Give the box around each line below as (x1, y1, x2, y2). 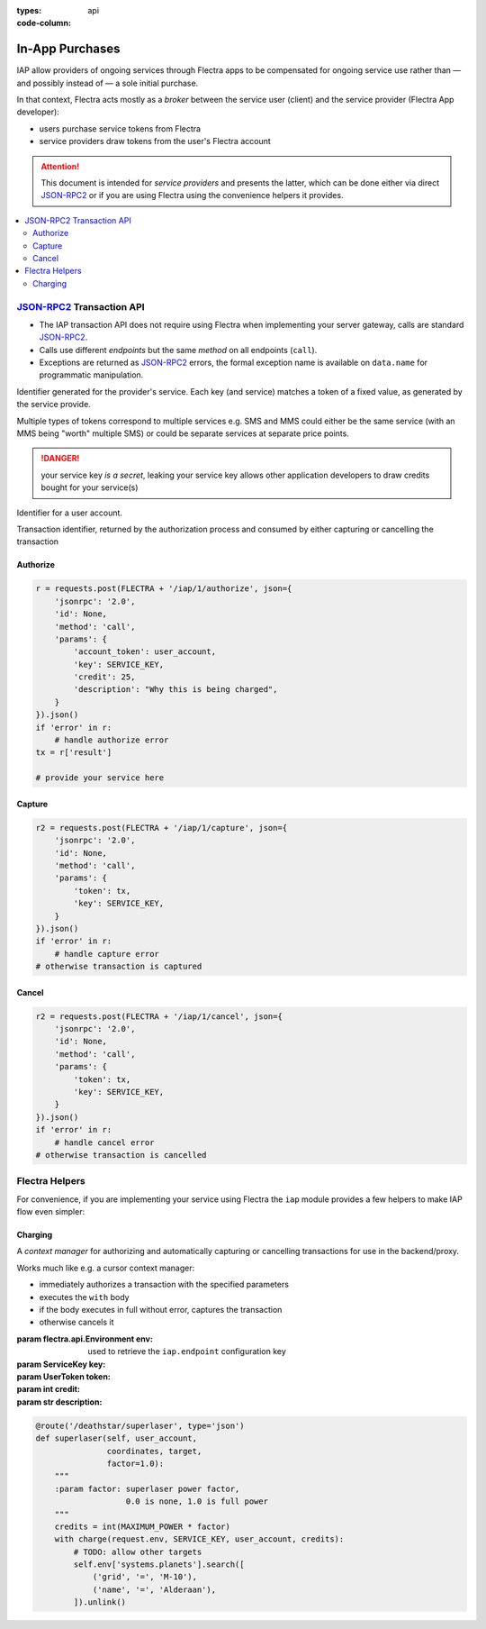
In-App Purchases (16, 41, 121, 57)
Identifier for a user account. (16, 507, 123, 518)
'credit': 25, (73, 672, 136, 682)
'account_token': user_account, (73, 647, 216, 657)
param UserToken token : (16, 1371, 112, 1382)
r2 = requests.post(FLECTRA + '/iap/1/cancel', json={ (35, 1011, 283, 1022)
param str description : (16, 1397, 103, 1407)
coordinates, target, (106, 1446, 202, 1456)
